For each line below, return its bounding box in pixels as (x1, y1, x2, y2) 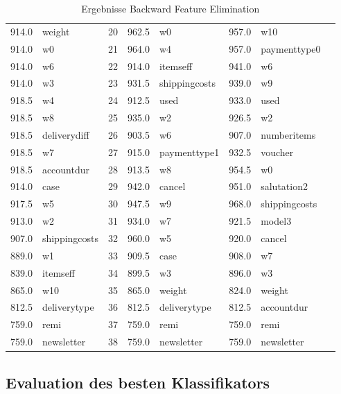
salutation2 (261, 179, 308, 194)
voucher (261, 144, 294, 159)
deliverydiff (42, 127, 89, 142)
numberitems (261, 127, 316, 142)
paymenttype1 (159, 144, 220, 159)
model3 (261, 214, 292, 228)
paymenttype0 (261, 41, 321, 55)
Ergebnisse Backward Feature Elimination (81, 1, 260, 15)
